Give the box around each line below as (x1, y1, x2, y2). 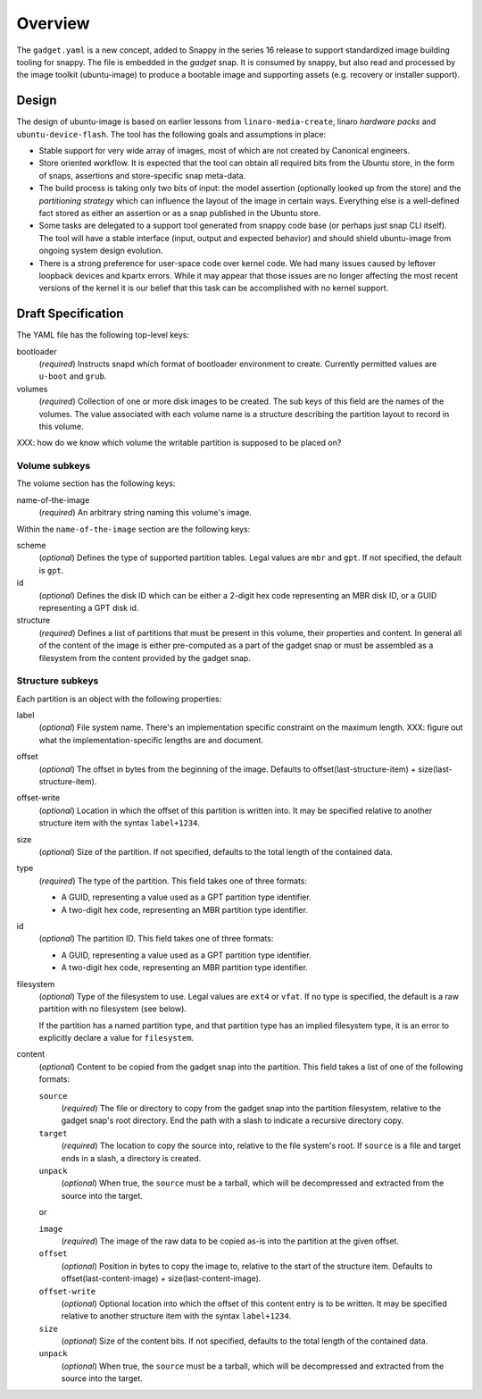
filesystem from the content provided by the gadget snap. (38, 652, 252, 663)
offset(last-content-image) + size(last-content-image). (61, 1273, 262, 1284)
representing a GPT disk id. (38, 603, 139, 613)
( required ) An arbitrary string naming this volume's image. (38, 507, 252, 518)
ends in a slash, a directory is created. (61, 1152, 202, 1163)
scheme (16, 540, 46, 551)
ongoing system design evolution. (38, 246, 163, 256)
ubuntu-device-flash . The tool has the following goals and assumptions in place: (16, 129, 326, 139)
